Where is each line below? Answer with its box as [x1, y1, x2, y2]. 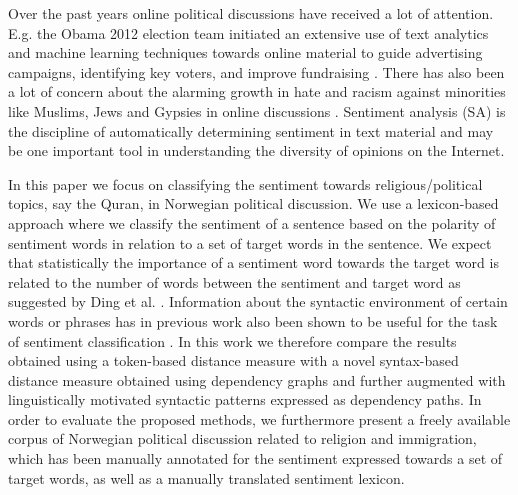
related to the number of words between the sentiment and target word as [8, 271, 461, 292]
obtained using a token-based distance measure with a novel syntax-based [8, 350, 459, 371]
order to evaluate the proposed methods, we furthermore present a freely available [8, 408, 511, 429]
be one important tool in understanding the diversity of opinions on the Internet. [8, 140, 505, 161]
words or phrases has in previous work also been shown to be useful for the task [8, 310, 498, 331]
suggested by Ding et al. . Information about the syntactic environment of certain [8, 291, 508, 312]
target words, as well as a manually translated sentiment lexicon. [8, 467, 405, 488]
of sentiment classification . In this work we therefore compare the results [8, 330, 457, 351]
